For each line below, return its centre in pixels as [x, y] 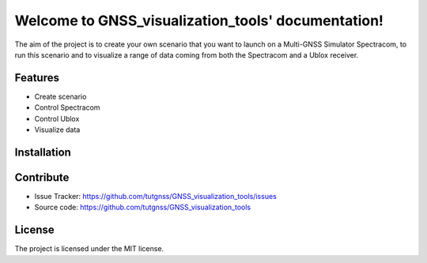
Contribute [42, 177]
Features [37, 78]
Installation [43, 152]
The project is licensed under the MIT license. [89, 249]
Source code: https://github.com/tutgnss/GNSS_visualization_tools [143, 207]
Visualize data [57, 130]
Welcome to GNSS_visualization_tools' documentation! [199, 21]
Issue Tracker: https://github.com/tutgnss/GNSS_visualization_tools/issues [155, 196]
